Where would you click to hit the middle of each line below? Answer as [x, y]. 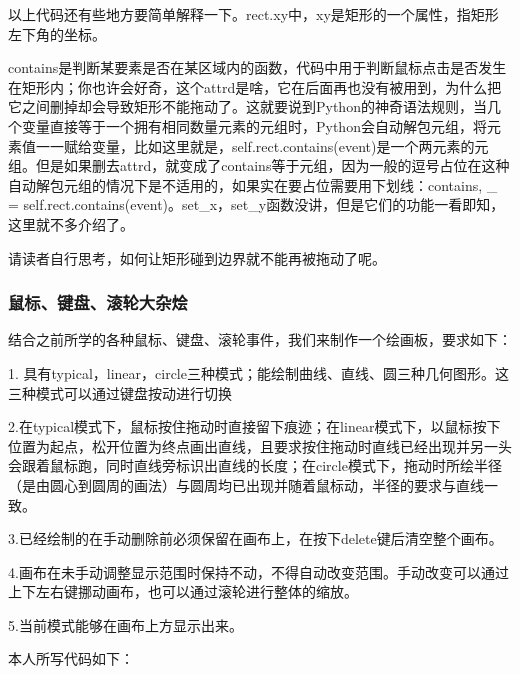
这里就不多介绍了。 [71, 223]
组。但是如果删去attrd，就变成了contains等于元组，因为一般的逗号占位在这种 [259, 165]
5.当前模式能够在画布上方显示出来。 [125, 624]
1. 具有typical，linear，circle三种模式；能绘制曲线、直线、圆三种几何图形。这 [258, 372]
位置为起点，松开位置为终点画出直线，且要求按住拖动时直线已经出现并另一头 [260, 445]
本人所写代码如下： [71, 658]
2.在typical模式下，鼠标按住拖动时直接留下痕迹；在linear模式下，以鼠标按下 [254, 426]
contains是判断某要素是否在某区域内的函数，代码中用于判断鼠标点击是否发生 [257, 67]
